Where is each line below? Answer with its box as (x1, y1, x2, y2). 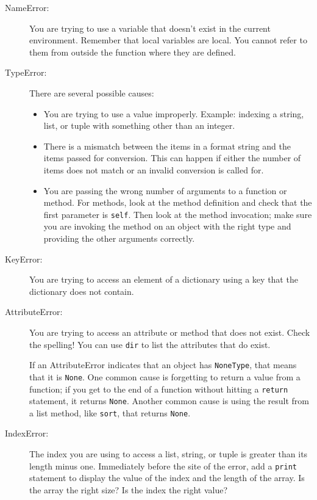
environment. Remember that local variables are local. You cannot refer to (29, 34, 307, 46)
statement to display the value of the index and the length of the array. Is (29, 471, 305, 484)
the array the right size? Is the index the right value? (29, 483, 228, 496)
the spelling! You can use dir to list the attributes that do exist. (29, 338, 271, 350)
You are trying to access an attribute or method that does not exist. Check (29, 325, 310, 338)
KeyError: (5, 252, 43, 265)
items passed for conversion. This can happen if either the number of (43, 151, 301, 164)
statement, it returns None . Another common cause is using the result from (29, 394, 309, 407)
